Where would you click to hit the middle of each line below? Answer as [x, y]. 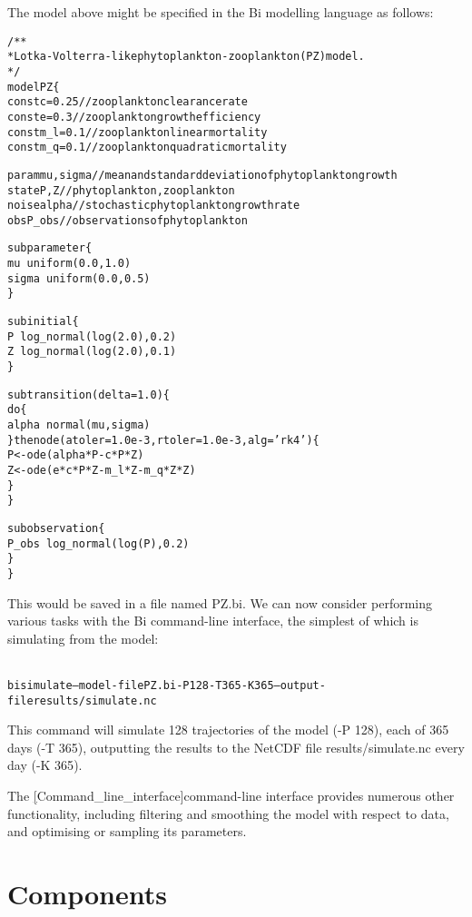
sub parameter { [50, 248]
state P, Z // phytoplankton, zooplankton [121, 190]
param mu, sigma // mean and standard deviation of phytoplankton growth [202, 175]
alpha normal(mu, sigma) [79, 425]
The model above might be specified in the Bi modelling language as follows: [221, 12]
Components [87, 894]
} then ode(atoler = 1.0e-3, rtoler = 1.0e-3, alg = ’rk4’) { [163, 440]
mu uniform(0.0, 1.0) [69, 264]
